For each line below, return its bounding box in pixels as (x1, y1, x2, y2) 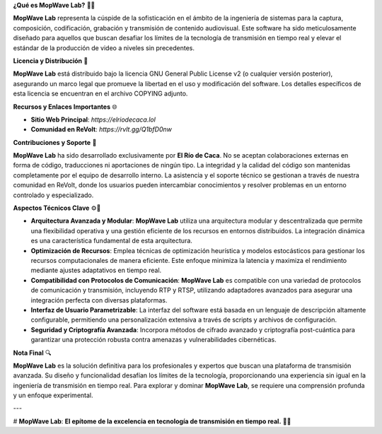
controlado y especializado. (13, 191, 94, 199)
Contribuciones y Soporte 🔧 (13, 138, 97, 146)
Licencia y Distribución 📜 (13, 57, 88, 65)
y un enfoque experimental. (13, 391, 93, 399)
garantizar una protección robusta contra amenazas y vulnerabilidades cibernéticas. (30, 336, 277, 344)
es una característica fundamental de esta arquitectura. (30, 237, 192, 245)
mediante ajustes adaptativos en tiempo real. (30, 266, 162, 275)
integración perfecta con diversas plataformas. (30, 295, 168, 304)
